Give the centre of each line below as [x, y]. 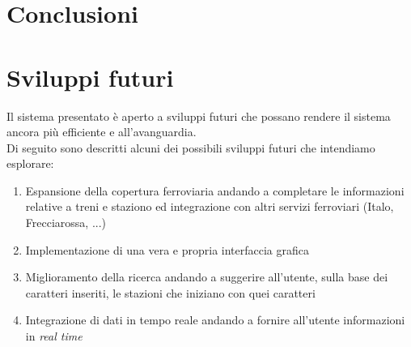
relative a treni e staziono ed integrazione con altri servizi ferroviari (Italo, [210, 206]
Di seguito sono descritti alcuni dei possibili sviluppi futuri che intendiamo [191, 147]
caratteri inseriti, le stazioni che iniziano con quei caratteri [170, 292]
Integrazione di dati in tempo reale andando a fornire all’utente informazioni [215, 320]
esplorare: [30, 163]
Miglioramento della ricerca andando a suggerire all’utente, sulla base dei [207, 277]
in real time [54, 336]
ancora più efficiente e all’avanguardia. [102, 132]
